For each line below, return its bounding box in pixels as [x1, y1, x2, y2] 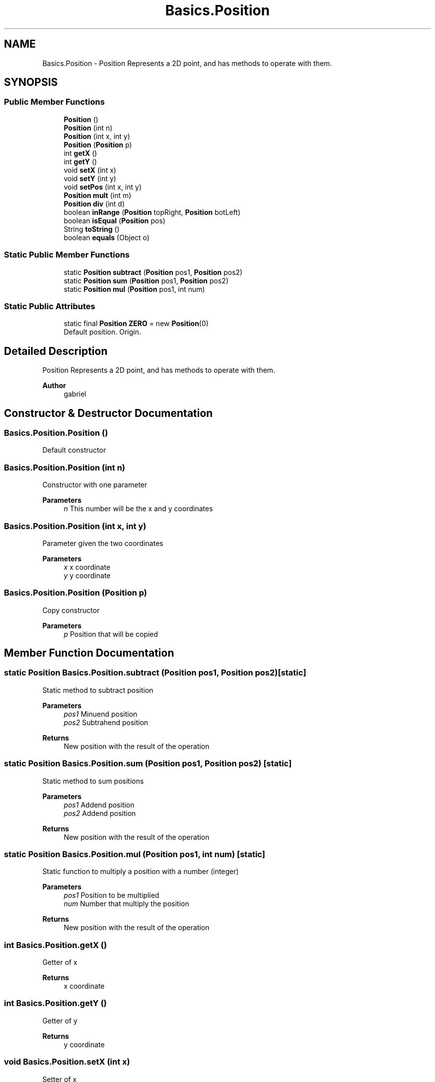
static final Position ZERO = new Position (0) [64, 319, 209, 328]
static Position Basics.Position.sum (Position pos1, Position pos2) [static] [4, 758, 292, 769]
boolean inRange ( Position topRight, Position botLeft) [64, 207, 241, 216]
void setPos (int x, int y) [64, 182, 142, 191]
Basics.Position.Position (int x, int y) [4, 521, 146, 531]
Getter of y [42, 1016, 77, 1025]
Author [42, 381, 66, 390]
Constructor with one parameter [42, 480, 147, 489]
